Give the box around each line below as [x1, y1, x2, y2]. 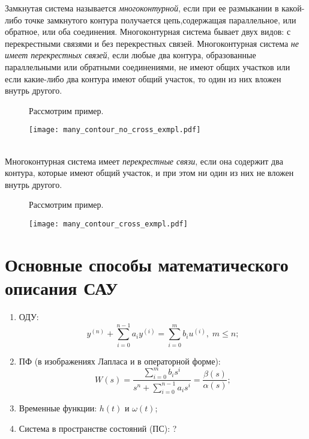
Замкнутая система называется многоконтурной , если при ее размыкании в [5, 2, 279, 14]
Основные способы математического [5, 252, 289, 276]
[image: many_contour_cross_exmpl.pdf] [29, 219, 188, 228]
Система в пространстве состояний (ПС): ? [19, 422, 177, 434]
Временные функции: [19, 402, 97, 414]
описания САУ [5, 276, 118, 300]
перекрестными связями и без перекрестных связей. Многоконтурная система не [5, 37, 299, 49]
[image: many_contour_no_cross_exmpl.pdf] [29, 126, 201, 135]
